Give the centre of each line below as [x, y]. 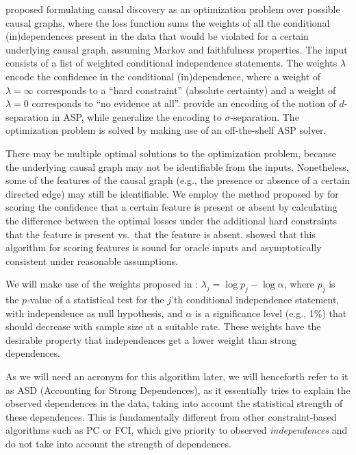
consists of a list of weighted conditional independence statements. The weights [171, 63]
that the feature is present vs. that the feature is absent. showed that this [161, 234]
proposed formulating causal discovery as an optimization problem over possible [173, 9]
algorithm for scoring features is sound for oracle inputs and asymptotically [164, 247]
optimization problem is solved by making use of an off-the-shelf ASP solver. [166, 130]
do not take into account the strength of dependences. [118, 444]
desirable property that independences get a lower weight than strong [151, 339]
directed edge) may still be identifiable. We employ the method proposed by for [172, 193]
